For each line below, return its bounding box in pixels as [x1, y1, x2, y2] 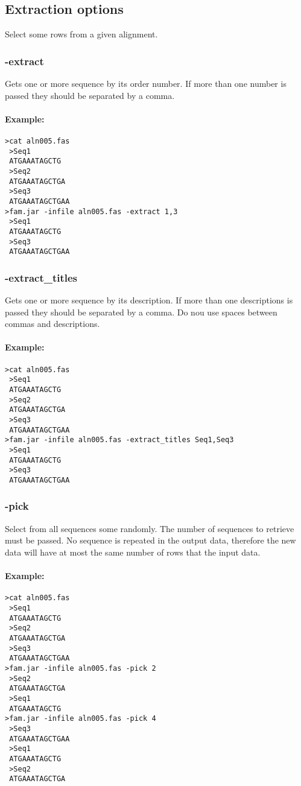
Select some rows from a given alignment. [5, 28, 158, 40]
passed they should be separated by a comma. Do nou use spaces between [5, 305, 277, 318]
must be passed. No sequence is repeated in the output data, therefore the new [5, 534, 296, 547]
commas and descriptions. [5, 317, 100, 330]
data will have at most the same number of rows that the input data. [5, 545, 261, 558]
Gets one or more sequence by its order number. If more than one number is [5, 77, 287, 90]
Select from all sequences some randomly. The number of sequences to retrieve [5, 522, 294, 534]
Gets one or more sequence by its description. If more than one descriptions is [5, 294, 293, 306]
